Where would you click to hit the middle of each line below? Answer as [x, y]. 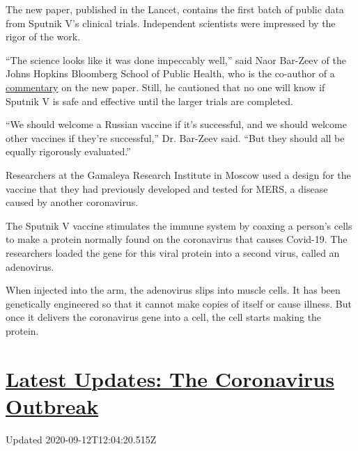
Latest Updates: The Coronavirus [170, 378]
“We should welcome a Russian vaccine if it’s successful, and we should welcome [176, 124]
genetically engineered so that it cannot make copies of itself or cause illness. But [179, 303]
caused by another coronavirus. [72, 202]
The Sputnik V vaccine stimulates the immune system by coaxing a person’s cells [179, 225]
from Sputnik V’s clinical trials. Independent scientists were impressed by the [171, 23]
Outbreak [52, 405]
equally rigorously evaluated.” [68, 151]
